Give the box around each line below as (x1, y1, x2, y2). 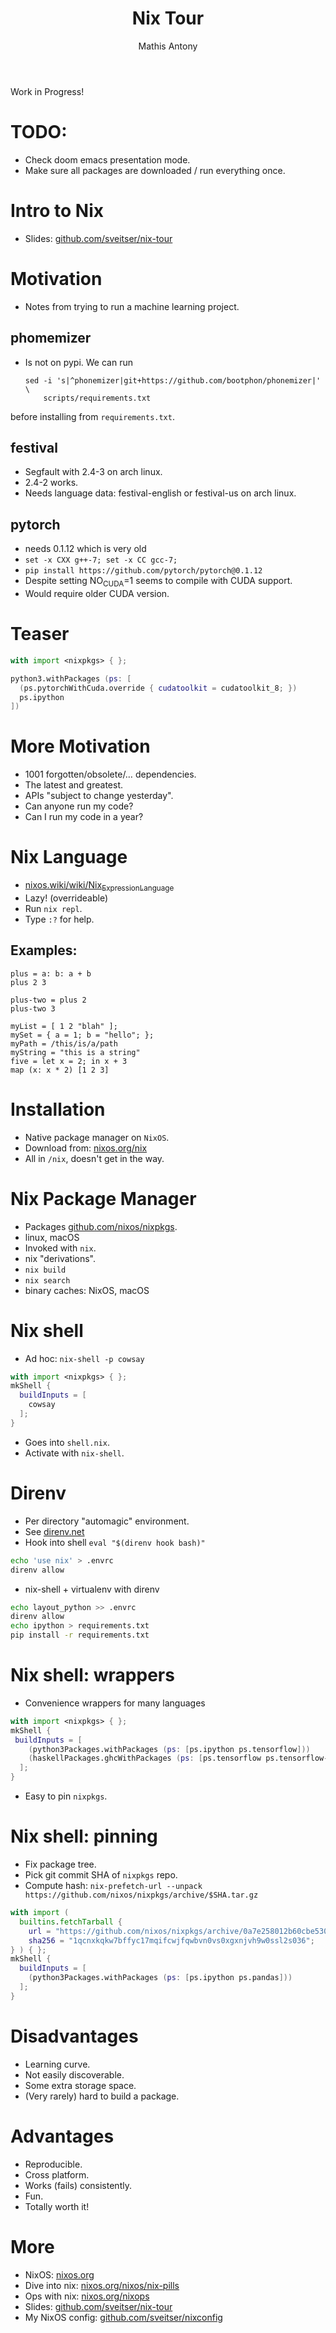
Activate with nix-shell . (24, 1447, 125, 1459)
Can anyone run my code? (24, 800, 134, 812)
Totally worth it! (24, 2200, 90, 2212)
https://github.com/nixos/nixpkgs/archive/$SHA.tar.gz (24, 1890, 259, 1901)
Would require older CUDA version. (24, 587, 170, 599)
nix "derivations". (24, 1252, 96, 1264)
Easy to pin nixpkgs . (24, 1790, 108, 1802)
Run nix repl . (24, 902, 83, 914)
